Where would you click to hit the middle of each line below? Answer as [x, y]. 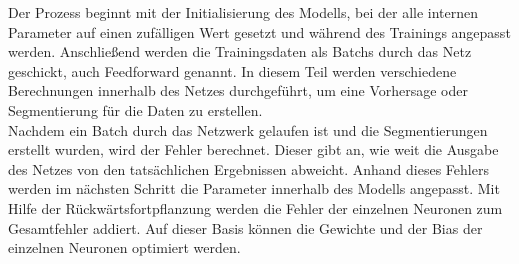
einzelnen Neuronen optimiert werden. [124, 247]
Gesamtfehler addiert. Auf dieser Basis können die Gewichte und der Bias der [245, 227]
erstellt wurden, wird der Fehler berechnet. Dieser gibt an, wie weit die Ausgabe [253, 149]
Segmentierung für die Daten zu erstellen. [135, 109]
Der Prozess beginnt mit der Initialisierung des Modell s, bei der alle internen [243, 12]
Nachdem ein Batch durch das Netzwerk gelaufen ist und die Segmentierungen [248, 129]
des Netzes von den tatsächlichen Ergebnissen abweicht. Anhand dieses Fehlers [248, 168]
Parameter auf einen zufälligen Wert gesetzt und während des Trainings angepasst [259, 31]
